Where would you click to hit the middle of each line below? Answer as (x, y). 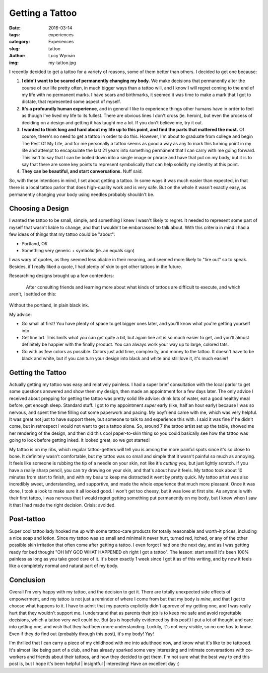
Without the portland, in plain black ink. (49, 305)
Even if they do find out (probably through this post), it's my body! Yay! (82, 634)
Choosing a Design (39, 209)
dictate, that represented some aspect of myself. (71, 101)
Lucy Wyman (62, 56)
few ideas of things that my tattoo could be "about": (62, 234)
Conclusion (27, 580)
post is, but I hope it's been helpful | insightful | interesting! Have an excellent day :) (95, 664)
